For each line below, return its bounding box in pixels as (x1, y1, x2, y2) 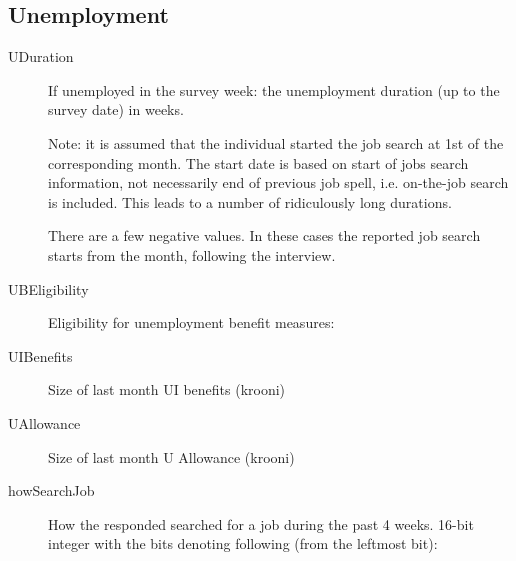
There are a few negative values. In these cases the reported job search (48, 225, 481, 246)
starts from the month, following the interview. (48, 244, 336, 265)
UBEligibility (8, 278, 89, 299)
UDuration (8, 46, 74, 67)
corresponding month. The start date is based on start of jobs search (48, 152, 469, 173)
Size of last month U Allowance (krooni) (48, 446, 295, 467)
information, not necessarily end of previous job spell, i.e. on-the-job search (48, 172, 509, 193)
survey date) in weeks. (48, 99, 184, 120)
